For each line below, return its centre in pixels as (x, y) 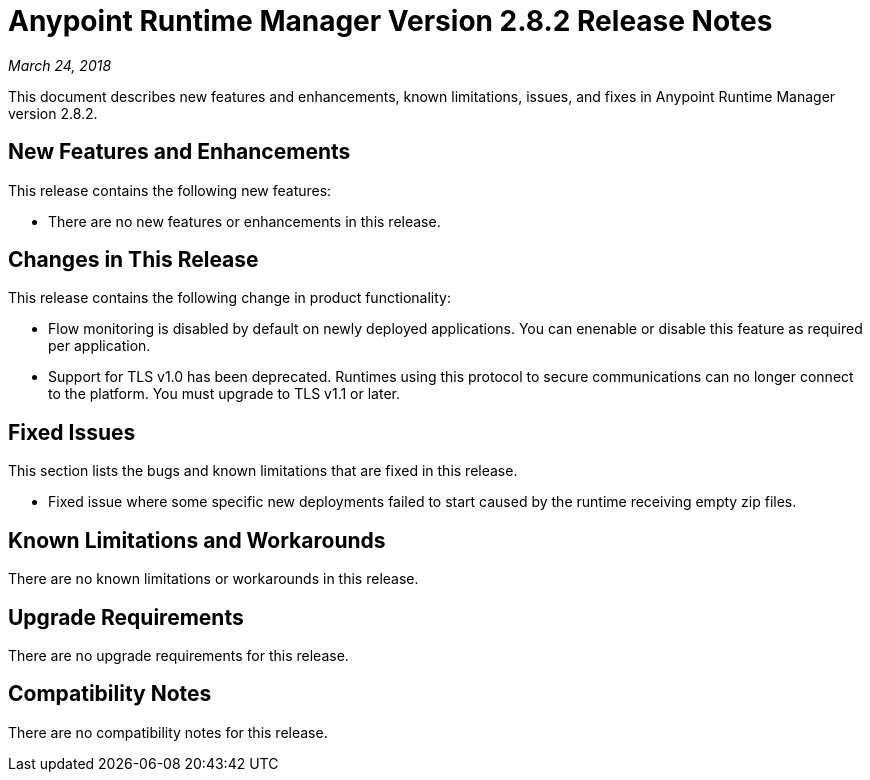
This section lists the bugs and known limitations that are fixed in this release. (263, 471)
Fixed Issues (72, 432)
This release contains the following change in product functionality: (229, 298)
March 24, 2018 (60, 65)
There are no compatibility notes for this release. (168, 732)
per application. (99, 346)
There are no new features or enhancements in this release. (244, 221)
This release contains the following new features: (170, 190)
